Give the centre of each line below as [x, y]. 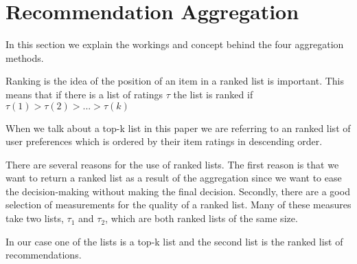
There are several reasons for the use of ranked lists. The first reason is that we [172, 164]
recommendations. [44, 255]
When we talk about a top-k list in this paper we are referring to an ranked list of [178, 128]
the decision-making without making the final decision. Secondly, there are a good [178, 191]
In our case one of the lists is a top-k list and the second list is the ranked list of [174, 241]
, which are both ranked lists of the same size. [201, 218]
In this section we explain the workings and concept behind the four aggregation [175, 44]
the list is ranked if [213, 94]
